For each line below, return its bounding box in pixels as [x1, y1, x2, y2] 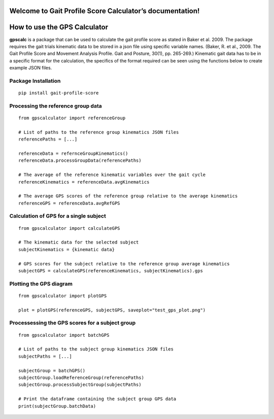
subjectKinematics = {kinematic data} [18, 247, 115, 252]
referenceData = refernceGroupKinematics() [18, 150, 128, 156]
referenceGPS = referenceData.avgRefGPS [18, 200, 120, 206]
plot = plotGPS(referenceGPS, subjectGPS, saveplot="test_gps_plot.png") [18, 307, 206, 313]
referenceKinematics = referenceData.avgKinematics [18, 179, 150, 185]
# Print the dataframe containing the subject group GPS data [18, 396, 177, 402]
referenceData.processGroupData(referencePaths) [18, 158, 142, 163]
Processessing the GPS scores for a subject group [9, 320, 136, 327]
